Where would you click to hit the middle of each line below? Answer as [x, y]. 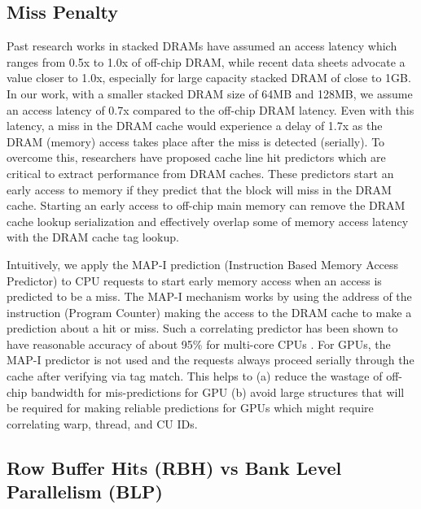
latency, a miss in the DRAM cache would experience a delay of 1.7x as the [195, 126]
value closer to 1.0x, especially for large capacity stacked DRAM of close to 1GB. [209, 78]
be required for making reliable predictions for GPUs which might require [190, 408]
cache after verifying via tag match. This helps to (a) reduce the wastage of [195, 376]
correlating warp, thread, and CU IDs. [102, 423]
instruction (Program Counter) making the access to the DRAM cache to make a [209, 312]
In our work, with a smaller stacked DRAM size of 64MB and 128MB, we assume [210, 93]
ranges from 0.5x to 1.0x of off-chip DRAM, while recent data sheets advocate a [206, 61]
